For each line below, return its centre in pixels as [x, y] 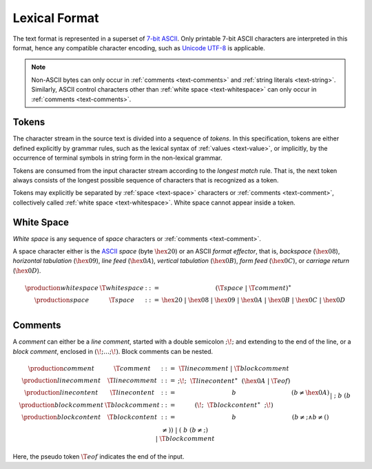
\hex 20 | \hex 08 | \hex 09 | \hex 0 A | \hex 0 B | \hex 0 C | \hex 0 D [254, 300]
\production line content [61, 393]
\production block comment [61, 405]
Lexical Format [56, 18]
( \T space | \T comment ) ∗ [254, 288]
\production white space [62, 288]
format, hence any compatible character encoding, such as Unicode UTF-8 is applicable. [139, 48]
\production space [62, 300]
